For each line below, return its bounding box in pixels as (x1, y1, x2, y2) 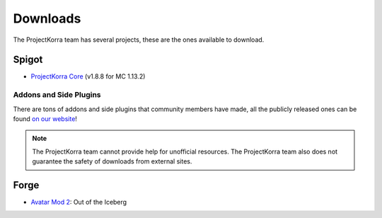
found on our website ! (13, 114, 78, 123)
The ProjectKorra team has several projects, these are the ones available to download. (13, 35, 265, 44)
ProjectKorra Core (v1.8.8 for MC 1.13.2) (30, 72, 146, 81)
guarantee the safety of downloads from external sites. (32, 157, 192, 166)
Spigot (13, 54, 43, 66)
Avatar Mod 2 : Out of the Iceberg (30, 198, 127, 207)
